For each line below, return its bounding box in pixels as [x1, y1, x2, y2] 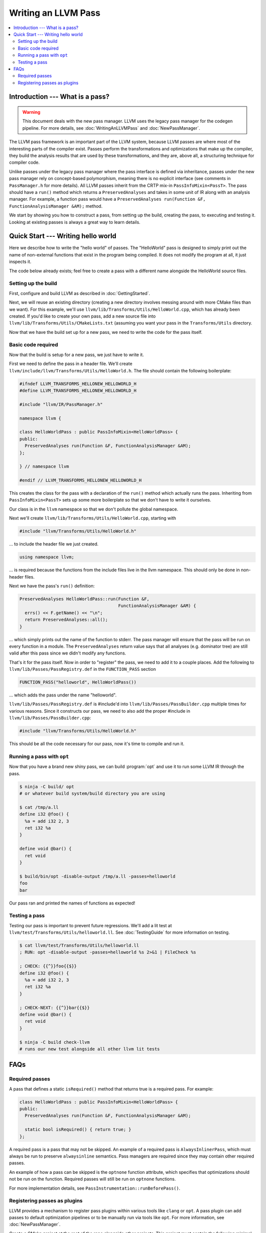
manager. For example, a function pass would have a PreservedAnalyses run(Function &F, [9, 196, 206, 202]
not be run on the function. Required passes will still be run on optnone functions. [9, 1176, 176, 1182]
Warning [22, 109, 40, 115]
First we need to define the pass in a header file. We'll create [9, 361, 133, 367]
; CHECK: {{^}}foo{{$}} [19, 963, 77, 969]
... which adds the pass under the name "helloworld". [9, 692, 117, 698]
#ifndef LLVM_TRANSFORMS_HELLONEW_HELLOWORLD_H [19, 381, 136, 387]
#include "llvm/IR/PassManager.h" [19, 401, 103, 407]
